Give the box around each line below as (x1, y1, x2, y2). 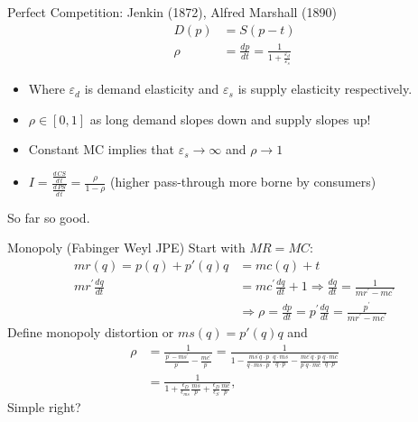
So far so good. (7, 207, 90, 226)
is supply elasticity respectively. (237, 79, 413, 98)
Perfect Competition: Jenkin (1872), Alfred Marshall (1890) (7, 3, 338, 21)
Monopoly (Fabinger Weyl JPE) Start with (7, 238, 246, 257)
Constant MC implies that (28, 140, 174, 159)
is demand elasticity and (84, 79, 219, 98)
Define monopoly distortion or (7, 323, 174, 342)
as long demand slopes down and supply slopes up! (89, 109, 371, 128)
